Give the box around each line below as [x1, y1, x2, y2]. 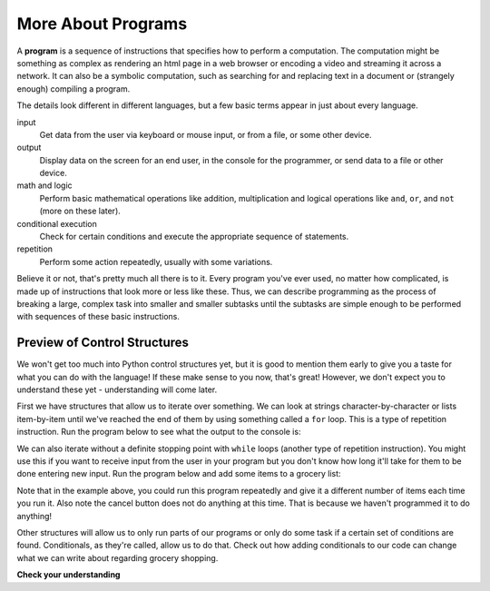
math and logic [16, 180, 73, 191]
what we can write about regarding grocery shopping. [16, 552, 219, 563]
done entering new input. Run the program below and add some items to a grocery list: [16, 468, 341, 479]
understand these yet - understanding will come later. [16, 384, 218, 395]
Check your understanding [16, 569, 121, 580]
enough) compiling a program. [16, 83, 131, 94]
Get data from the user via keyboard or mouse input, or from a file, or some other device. [39, 129, 372, 140]
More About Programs [16, 14, 188, 34]
